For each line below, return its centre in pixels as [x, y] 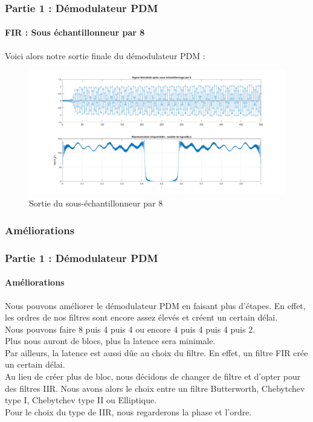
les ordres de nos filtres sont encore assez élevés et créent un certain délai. [141, 317]
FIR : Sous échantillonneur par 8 [75, 32]
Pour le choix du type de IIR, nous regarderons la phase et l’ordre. [128, 411]
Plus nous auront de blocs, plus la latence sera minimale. [110, 341]
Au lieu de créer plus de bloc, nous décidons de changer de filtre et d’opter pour [153, 376]
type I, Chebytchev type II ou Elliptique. [81, 400]
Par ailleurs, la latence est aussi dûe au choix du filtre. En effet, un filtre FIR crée [156, 352]
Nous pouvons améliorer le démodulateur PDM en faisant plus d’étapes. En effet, [155, 305]
